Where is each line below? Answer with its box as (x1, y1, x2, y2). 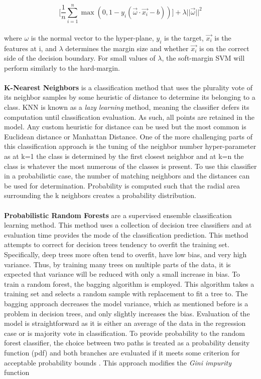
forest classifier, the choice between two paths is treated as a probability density (4, 337, 250, 348)
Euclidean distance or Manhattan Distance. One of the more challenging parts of (4, 131, 253, 141)
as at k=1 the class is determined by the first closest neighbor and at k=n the (4, 151, 244, 161)
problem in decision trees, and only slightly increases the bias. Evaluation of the (4, 308, 250, 318)
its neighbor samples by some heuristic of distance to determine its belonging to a (4, 92, 255, 102)
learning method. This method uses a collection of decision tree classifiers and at (4, 220, 252, 230)
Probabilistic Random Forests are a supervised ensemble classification (4, 210, 232, 220)
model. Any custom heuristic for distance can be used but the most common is (4, 121, 246, 132)
